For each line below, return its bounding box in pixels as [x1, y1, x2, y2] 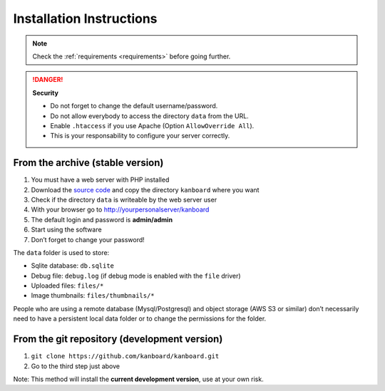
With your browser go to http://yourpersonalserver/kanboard [31, 205, 210, 214]
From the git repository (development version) [13, 333, 223, 345]
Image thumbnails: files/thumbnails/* [31, 291, 155, 300]
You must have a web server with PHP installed [31, 175, 170, 184]
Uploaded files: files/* [31, 281, 104, 290]
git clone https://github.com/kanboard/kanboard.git [31, 353, 220, 360]
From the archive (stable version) [13, 157, 164, 169]
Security [32, 88, 58, 97]
